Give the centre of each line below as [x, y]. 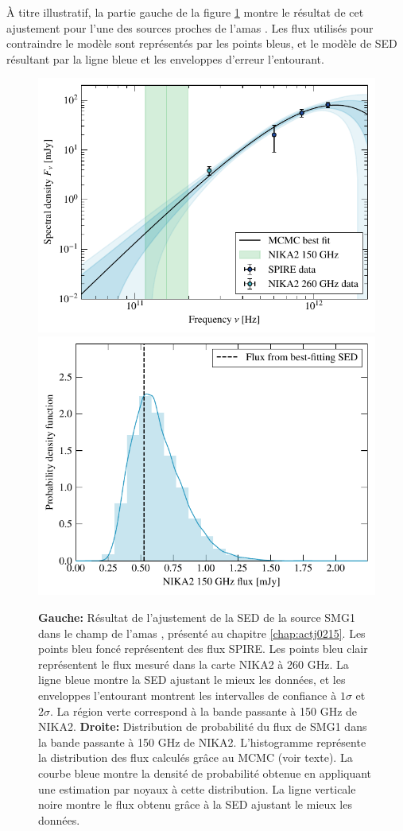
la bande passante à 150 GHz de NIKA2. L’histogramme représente [202, 742]
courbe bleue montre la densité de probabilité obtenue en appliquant [205, 773]
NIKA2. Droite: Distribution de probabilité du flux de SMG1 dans [203, 726]
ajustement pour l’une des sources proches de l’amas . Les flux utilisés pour [190, 27]
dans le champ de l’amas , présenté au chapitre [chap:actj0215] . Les [202, 633]
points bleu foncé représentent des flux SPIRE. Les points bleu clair [203, 648]
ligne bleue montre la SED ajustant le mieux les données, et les [192, 680]
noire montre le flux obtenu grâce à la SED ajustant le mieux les [195, 804]
